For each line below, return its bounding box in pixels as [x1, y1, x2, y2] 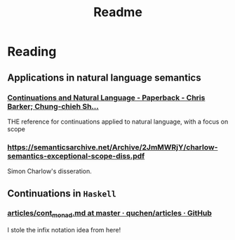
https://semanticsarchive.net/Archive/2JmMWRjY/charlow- [7, 142, 218, 152]
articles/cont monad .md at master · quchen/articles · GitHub [7, 208, 213, 220]
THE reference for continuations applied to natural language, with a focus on [7, 117, 229, 126]
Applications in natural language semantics [7, 72, 201, 84]
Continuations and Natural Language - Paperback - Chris [7, 93, 206, 102]
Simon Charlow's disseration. [7, 167, 93, 175]
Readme [93, 4, 142, 20]
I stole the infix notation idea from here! [7, 226, 121, 234]
